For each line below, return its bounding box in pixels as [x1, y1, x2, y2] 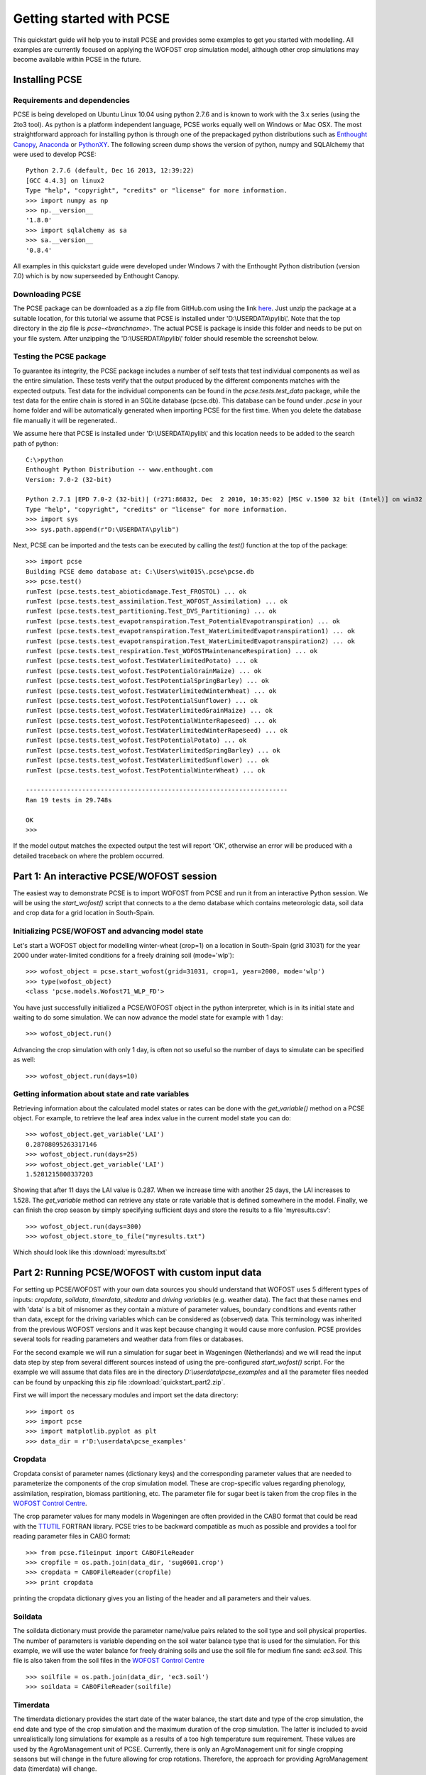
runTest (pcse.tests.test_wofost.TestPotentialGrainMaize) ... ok [26, 667, 262, 674]
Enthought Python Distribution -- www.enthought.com [26, 466, 213, 474]
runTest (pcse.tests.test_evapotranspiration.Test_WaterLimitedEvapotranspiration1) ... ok [26, 627, 355, 635]
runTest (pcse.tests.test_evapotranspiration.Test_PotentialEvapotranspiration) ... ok [26, 617, 341, 625]
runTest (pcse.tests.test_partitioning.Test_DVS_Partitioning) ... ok [26, 607, 277, 616]
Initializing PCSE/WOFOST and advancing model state [13, 927, 204, 936]
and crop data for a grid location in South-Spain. [13, 909, 155, 917]
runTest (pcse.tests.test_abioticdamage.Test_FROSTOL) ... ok [26, 587, 247, 596]
